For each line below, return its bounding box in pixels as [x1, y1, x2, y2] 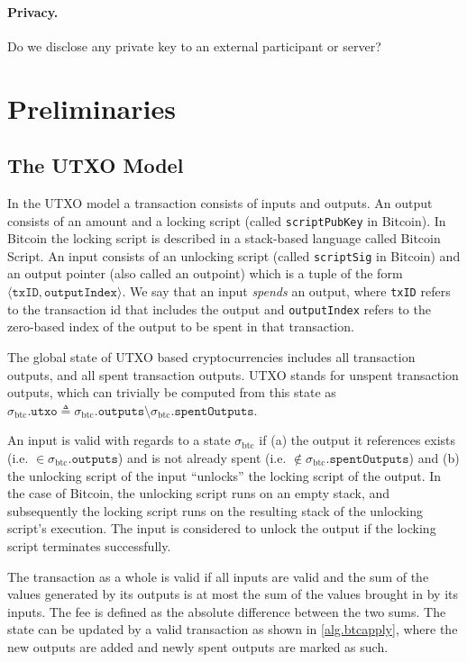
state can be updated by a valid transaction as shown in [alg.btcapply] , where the [7, 620, 458, 639]
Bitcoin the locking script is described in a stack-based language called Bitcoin [7, 229, 441, 248]
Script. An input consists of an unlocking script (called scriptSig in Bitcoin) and [7, 246, 461, 265]
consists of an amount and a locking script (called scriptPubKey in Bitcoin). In [7, 211, 446, 230]
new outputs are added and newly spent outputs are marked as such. [7, 637, 389, 656]
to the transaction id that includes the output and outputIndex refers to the [7, 299, 431, 318]
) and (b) [408, 448, 460, 467]
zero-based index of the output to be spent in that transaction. [7, 317, 354, 336]
